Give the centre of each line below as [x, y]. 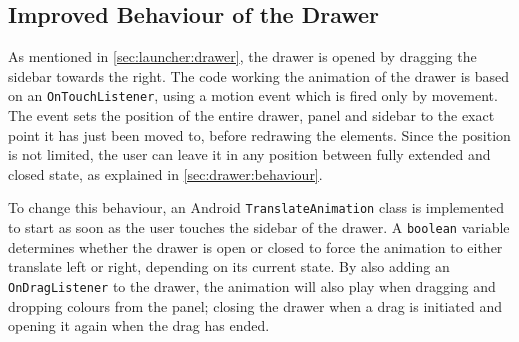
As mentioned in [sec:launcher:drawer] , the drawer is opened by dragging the [242, 56]
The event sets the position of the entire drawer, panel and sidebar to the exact [251, 115]
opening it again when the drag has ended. [139, 325]
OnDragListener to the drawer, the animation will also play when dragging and [252, 285]
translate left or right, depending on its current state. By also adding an [229, 266]
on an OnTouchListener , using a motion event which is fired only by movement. [253, 95]
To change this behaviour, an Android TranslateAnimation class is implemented [256, 207]
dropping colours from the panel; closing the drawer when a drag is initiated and [255, 305]
